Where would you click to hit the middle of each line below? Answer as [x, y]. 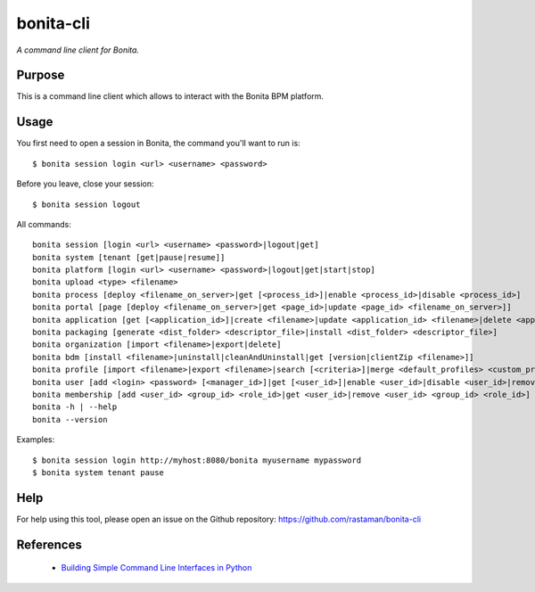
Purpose [41, 75]
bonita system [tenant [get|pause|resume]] [129, 257]
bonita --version [70, 419]
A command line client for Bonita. [78, 50]
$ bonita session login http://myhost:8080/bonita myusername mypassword [197, 460]
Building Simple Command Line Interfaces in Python [156, 568]
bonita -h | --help [75, 407]
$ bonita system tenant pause [99, 472]
